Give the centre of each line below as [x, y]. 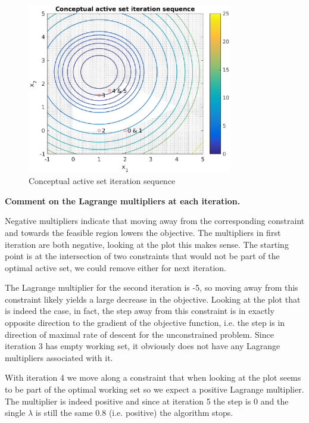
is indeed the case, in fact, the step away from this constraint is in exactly [140, 311]
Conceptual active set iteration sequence [102, 181]
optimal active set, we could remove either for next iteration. [116, 267]
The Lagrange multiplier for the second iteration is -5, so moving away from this [152, 287]
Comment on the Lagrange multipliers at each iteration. [123, 200]
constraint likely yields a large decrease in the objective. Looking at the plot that [153, 299]
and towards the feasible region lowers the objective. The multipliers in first [143, 232]
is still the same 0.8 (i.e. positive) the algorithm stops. [134, 413]
